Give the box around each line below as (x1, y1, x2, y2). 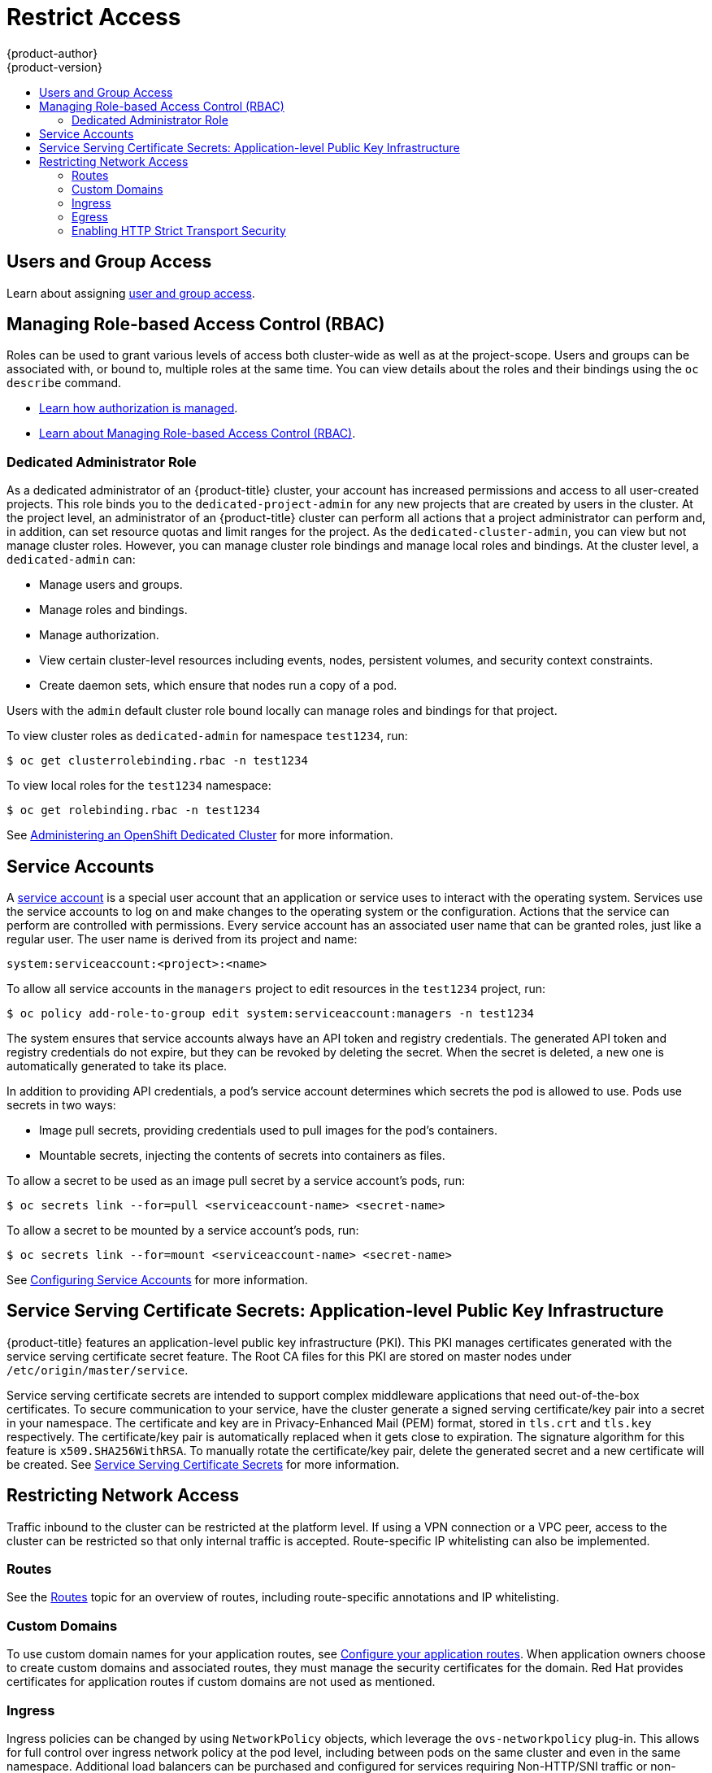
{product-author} (7, 46, 98, 60)
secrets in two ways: (7, 1098, 116, 1113)
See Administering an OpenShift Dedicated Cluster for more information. (7, 828, 393, 843)
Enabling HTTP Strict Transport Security (72, 223, 286, 237)
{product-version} (7, 59, 103, 74)
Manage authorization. (39, 628, 159, 643)
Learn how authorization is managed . (39, 401, 238, 416)
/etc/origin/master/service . (7, 1362, 189, 1377)
